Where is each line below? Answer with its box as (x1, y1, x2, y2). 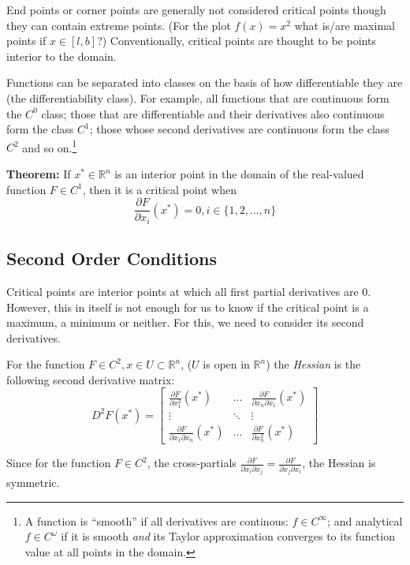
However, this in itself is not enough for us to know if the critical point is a (6, 298, 369, 315)
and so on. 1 (22, 137, 77, 155)
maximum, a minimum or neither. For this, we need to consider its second (6, 314, 364, 331)
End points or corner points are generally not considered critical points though (6, 2, 386, 17)
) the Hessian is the (266, 356, 361, 372)
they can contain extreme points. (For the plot (6, 17, 231, 33)
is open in (203, 356, 250, 372)
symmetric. (6, 474, 60, 491)
